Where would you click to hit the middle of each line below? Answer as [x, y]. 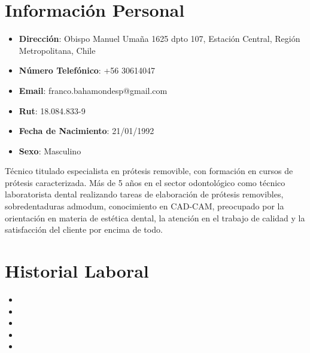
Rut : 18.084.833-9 [52, 110]
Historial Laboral [77, 271]
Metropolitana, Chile [57, 50]
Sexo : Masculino [50, 150]
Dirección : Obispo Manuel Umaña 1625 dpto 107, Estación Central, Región [159, 39]
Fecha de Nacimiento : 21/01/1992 [86, 131]
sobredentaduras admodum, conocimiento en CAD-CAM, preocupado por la [145, 206]
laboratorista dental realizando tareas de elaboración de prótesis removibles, [144, 194]
